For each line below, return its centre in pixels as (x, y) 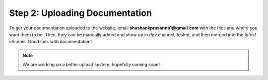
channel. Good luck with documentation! (50, 42)
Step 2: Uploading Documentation (81, 13)
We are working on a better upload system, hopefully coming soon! (91, 65)
